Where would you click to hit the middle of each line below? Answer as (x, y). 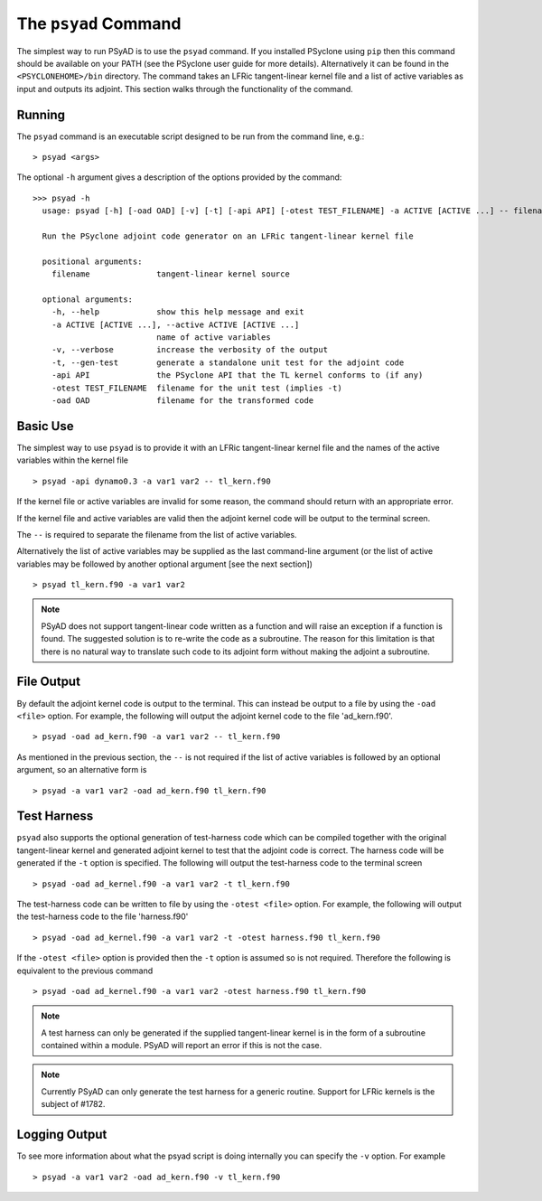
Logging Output (62, 1135)
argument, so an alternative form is (82, 770)
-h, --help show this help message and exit (178, 312)
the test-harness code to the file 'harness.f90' (103, 916)
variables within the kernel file (72, 460)
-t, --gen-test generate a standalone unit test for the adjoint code (228, 362)
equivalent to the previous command (85, 971)
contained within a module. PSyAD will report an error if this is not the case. (182, 1046)
